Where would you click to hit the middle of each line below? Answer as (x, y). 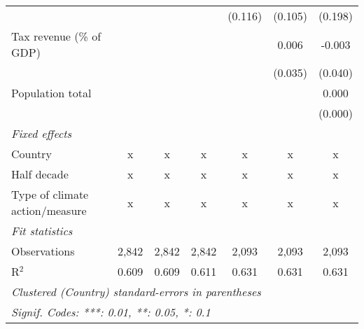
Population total (51, 93)
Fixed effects (42, 133)
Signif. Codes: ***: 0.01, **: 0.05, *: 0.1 (111, 312)
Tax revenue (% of (56, 36)
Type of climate (50, 194)
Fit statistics (42, 231)
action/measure (49, 210)
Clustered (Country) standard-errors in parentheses (136, 292)
